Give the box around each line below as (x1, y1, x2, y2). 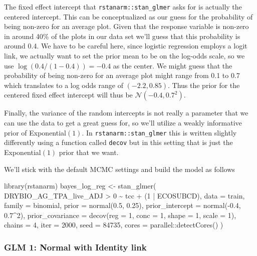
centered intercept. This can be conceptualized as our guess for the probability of (4, 11, 253, 21)
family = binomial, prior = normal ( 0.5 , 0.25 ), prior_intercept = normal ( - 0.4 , (4, 200, 241, 210)
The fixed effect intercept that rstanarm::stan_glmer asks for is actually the (4, 1, 242, 11)
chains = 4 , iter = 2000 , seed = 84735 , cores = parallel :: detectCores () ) (4, 219, 223, 230)
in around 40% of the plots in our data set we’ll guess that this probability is (4, 30, 240, 41)
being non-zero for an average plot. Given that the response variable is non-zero (4, 21, 249, 31)
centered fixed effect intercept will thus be (4, 89, 133, 100)
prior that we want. (59, 146, 119, 157)
